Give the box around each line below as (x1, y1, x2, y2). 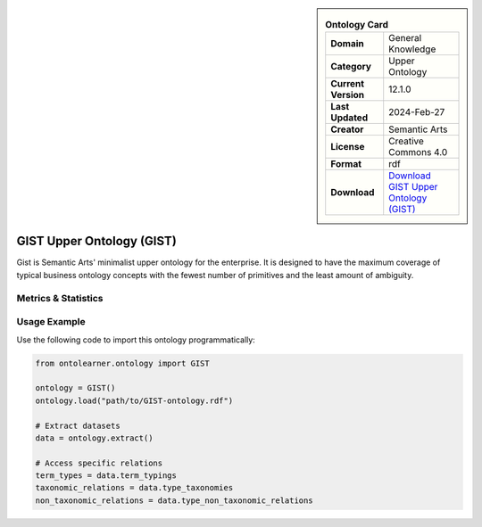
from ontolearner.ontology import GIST (35, 358, 210, 368)
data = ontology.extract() (35, 432, 154, 443)
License (330, 141, 365, 153)
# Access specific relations (35, 457, 163, 468)
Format (330, 158, 361, 170)
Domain (330, 37, 365, 50)
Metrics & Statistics (16, 292, 104, 304)
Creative (388, 135, 424, 147)
